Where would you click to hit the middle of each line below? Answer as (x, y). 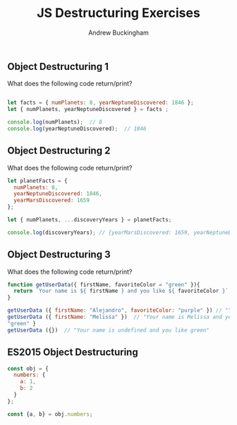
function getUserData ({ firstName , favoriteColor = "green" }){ (104, 284)
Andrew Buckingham (119, 33)
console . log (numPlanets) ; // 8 (55, 122)
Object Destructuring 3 (59, 255)
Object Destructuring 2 (59, 151)
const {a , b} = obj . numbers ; (50, 414)
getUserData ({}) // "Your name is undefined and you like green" (109, 330)
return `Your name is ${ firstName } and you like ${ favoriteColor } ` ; (123, 291)
